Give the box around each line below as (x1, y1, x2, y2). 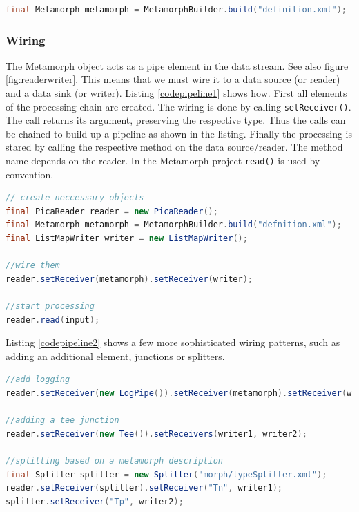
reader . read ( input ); (6, 314, 100, 325)
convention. (6, 167, 54, 181)
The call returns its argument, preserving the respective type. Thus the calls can (6, 113, 346, 127)
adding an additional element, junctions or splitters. (6, 348, 225, 363)
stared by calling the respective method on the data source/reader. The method (6, 140, 343, 154)
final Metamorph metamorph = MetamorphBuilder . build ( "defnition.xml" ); (6, 220, 342, 230)
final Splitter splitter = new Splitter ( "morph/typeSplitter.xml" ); (6, 469, 327, 480)
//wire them (6, 260, 60, 271)
